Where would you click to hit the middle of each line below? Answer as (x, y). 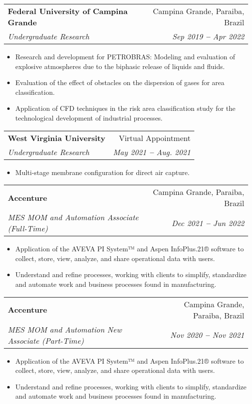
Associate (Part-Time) (46, 340)
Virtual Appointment (155, 138)
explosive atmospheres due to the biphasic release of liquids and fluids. (120, 66)
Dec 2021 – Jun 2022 (208, 223)
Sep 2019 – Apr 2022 (208, 36)
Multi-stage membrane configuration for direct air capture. (102, 172)
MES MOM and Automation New (65, 329)
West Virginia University (57, 138)
